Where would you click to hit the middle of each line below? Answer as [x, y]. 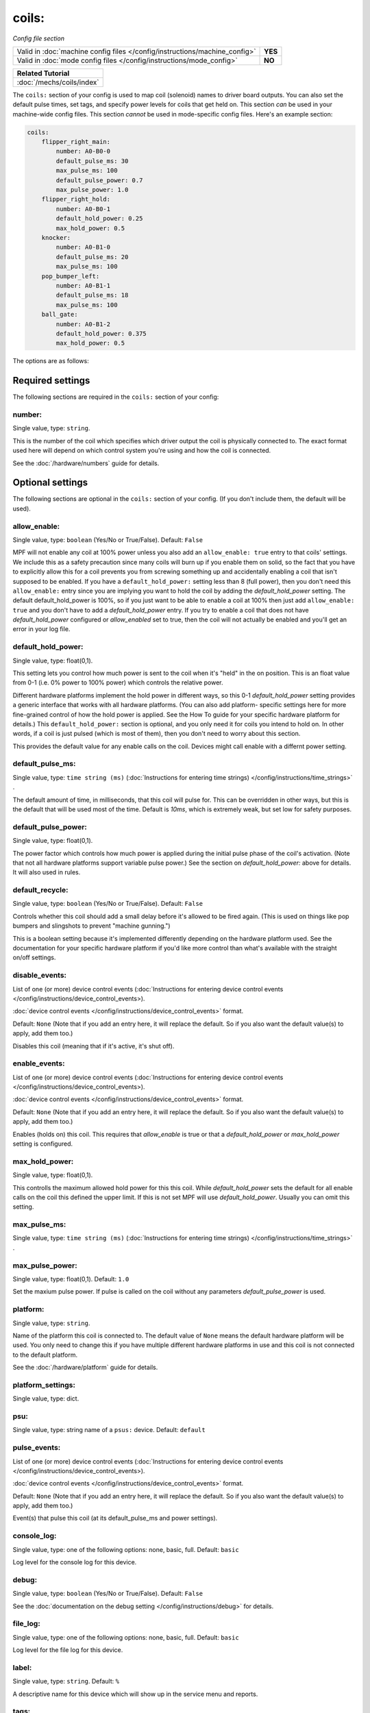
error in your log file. [41, 629]
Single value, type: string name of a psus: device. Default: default [109, 1430]
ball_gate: [60, 315]
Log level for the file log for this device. [68, 1650]
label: [22, 1667]
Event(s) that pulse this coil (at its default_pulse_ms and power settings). [115, 1518]
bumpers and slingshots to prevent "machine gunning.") [91, 926]
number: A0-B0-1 [83, 209]
